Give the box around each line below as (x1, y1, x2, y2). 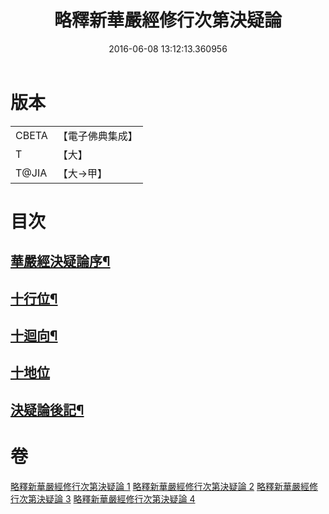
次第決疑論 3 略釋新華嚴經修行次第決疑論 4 (18, 492, 196, 505)
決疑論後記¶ (10, 401, 85, 418)
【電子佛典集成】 (57, 129, 138, 143)
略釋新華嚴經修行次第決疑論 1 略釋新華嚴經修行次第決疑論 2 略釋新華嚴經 (10, 480, 310, 492)
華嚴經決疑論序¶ (10, 253, 111, 270)
